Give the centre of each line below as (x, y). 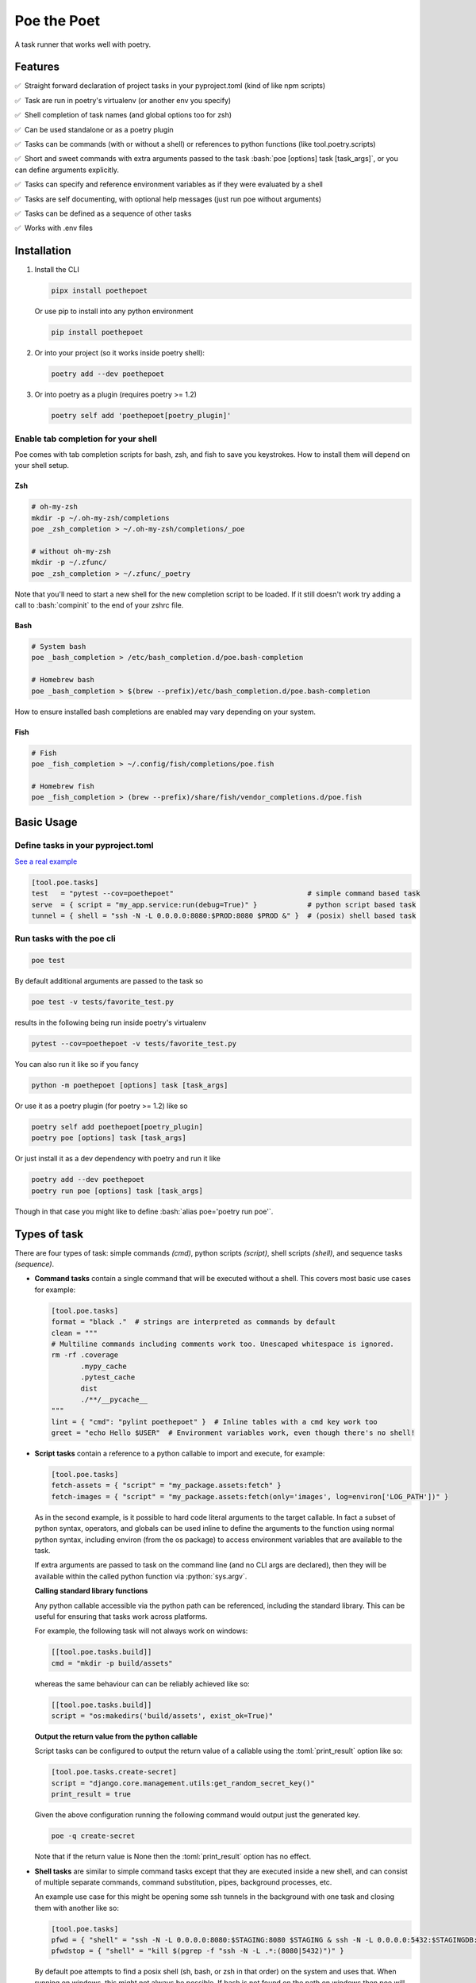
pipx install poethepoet (100, 291)
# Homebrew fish (63, 786)
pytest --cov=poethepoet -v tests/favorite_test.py (134, 1044)
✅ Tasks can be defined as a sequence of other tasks (103, 213)
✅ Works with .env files (54, 228)
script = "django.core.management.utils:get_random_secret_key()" (183, 1783)
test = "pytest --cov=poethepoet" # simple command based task (226, 894)
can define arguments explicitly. (67, 170)
